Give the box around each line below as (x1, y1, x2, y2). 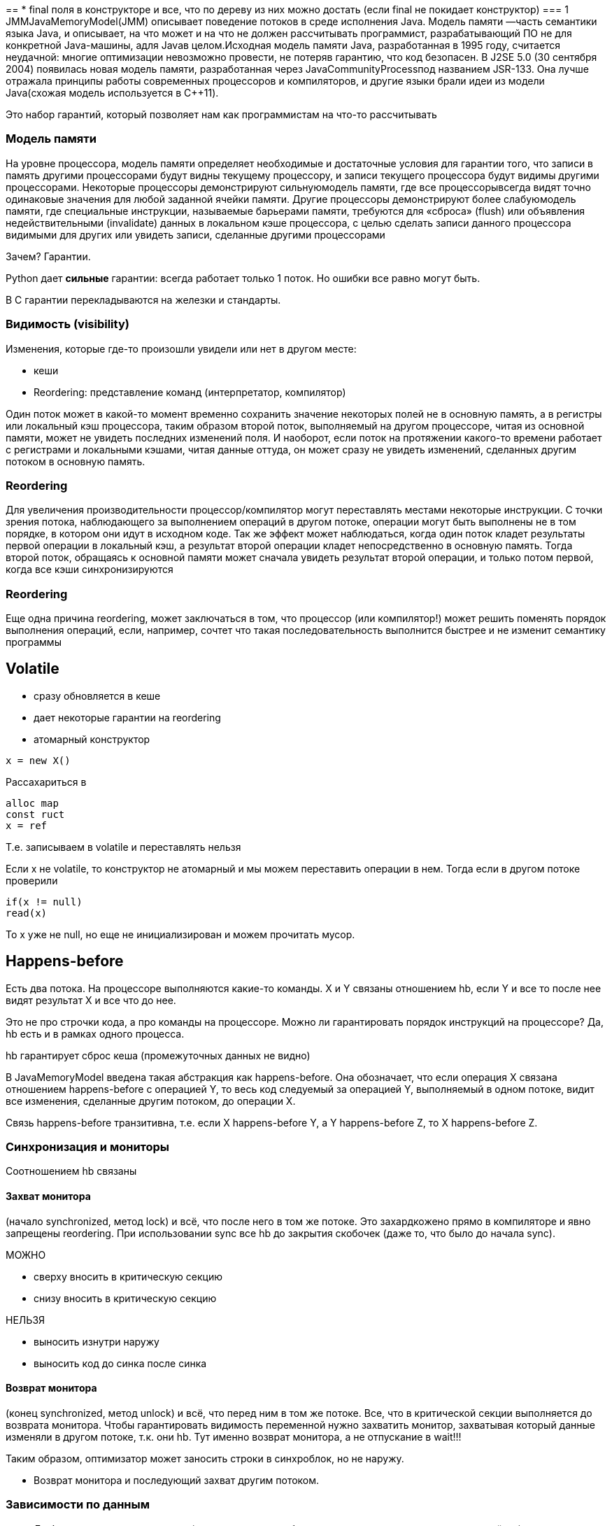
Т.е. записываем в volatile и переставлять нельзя (6, 840, 241, 853)
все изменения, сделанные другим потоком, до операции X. (6, 1094, 296, 1107)
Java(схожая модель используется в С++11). (6, 87, 219, 99)
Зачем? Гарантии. (6, 250, 91, 262)
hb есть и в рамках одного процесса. (6, 1027, 185, 1040)
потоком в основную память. (6, 455, 145, 467)
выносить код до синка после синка (34, 1357, 207, 1369)
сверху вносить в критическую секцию (34, 1270, 223, 1283)
